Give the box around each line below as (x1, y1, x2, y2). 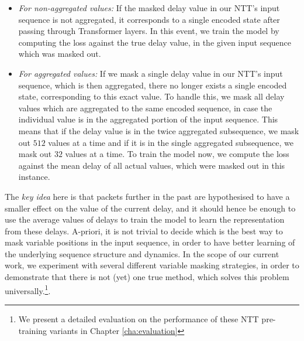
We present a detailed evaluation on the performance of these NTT (18, 312, 259, 325)
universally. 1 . (5, 282, 51, 296)
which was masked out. (18, 47, 101, 60)
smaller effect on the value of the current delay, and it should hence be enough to (5, 202, 296, 214)
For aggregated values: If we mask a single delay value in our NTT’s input (18, 67, 283, 79)
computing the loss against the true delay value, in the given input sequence (18, 36, 292, 48)
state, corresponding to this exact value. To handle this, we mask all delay (18, 90, 285, 103)
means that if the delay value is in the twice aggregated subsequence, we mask (18, 124, 299, 137)
